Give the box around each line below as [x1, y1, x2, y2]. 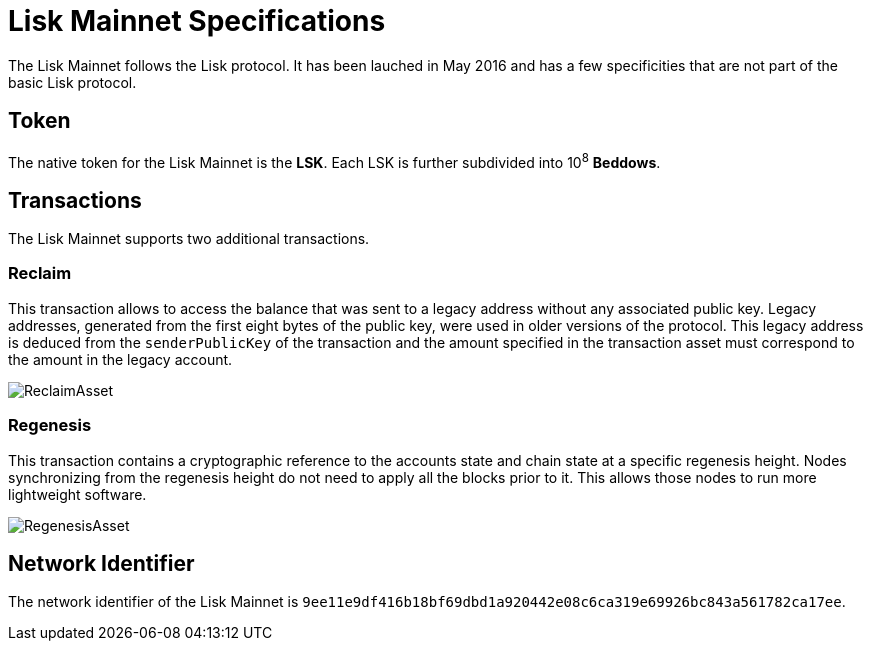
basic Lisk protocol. [8, 73, 137, 91]
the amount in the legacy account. [8, 350, 233, 368]
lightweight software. [8, 485, 147, 503]
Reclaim [8, 263, 72, 284]
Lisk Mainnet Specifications [8, 4, 386, 38]
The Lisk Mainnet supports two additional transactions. [8, 230, 370, 248]
